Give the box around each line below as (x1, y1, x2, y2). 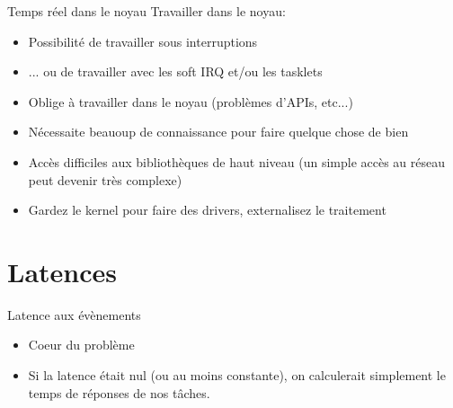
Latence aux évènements (7, 305, 141, 324)
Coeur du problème (28, 335, 135, 354)
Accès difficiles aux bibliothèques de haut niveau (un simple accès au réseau (28, 152, 446, 171)
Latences (7, 253, 117, 289)
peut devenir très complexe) (28, 170, 182, 189)
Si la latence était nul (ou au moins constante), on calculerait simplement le (28, 366, 446, 385)
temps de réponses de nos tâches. (28, 383, 210, 402)
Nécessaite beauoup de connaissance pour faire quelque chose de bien (28, 122, 409, 141)
